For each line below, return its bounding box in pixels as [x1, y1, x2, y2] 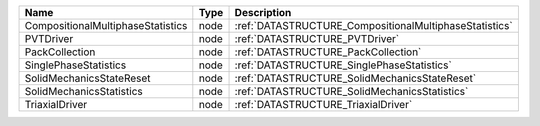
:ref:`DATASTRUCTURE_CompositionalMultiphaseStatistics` [234, 19, 514, 32]
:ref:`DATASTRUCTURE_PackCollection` [234, 45, 422, 59]
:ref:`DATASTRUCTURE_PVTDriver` [234, 32, 400, 45]
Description [234, 6, 292, 19]
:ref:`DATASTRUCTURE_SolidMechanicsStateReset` [234, 71, 477, 85]
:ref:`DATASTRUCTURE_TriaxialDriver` [234, 98, 413, 111]
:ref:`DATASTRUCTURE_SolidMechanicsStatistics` [234, 85, 469, 98]
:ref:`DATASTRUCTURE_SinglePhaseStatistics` [234, 58, 452, 72]
